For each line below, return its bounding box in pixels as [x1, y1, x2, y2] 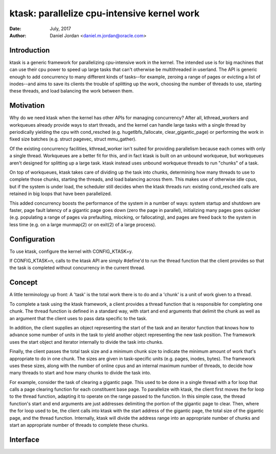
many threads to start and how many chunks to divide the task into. [9, 370, 151, 376]
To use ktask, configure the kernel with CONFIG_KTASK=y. [9, 248, 133, 254]
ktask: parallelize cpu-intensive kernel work [9, 8, 200, 19]
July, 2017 [50, 26, 71, 32]
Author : [9, 32, 27, 38]
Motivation [9, 101, 45, 110]
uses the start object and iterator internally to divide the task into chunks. [9, 339, 164, 345]
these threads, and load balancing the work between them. [9, 88, 134, 94]
